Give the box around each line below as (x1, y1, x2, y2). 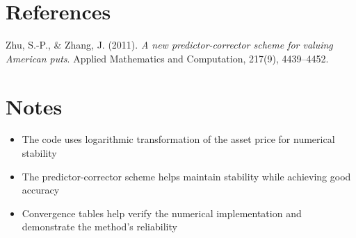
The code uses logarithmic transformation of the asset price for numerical (22, 132, 335, 146)
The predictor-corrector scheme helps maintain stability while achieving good (22, 169, 351, 183)
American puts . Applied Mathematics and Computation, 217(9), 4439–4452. (6, 51, 329, 65)
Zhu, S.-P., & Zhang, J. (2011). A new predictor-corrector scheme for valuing (6, 37, 333, 52)
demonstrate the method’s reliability (22, 219, 177, 234)
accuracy (22, 182, 60, 197)
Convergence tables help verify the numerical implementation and (22, 205, 302, 220)
